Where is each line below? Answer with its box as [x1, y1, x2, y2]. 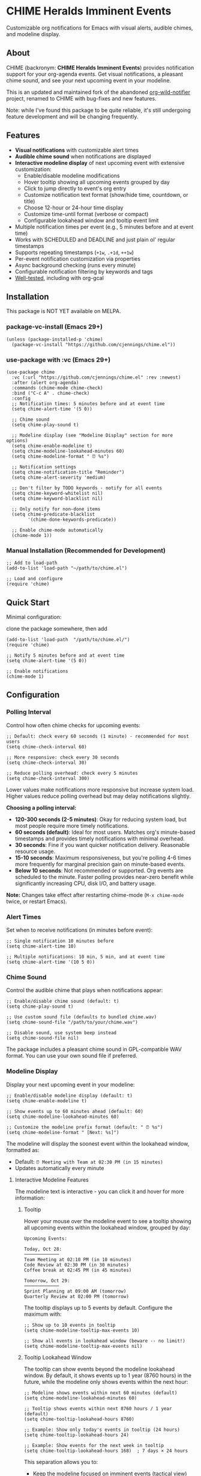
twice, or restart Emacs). [6, 898, 67, 905]
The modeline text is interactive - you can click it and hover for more [14, 1188, 184, 1195]
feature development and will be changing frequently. [6, 113, 139, 120]
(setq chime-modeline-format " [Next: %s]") [6, 1129, 119, 1135]
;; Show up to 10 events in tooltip [23, 1322, 116, 1328]
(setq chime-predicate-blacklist [11, 511, 95, 517]
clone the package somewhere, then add [6, 625, 108, 633]
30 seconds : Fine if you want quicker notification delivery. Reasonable [14, 841, 190, 848]
